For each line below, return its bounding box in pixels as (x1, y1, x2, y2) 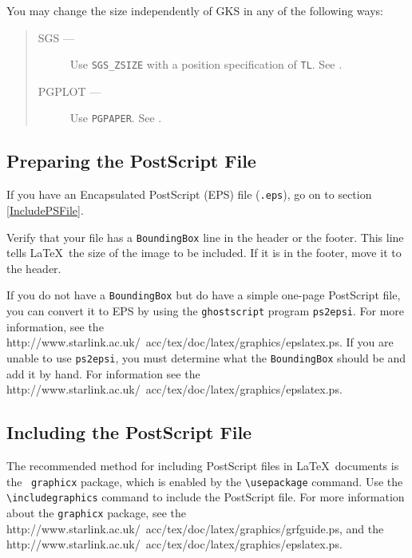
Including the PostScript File (6, 420, 252, 445)
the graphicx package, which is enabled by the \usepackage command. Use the (6, 473, 403, 489)
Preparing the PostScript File (6, 148, 256, 173)
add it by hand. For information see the (6, 365, 200, 382)
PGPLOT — (38, 82, 101, 99)
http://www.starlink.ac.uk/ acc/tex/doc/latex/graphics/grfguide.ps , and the (6, 520, 384, 536)
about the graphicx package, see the (6, 504, 186, 520)
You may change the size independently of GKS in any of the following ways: (6, 2, 383, 18)
